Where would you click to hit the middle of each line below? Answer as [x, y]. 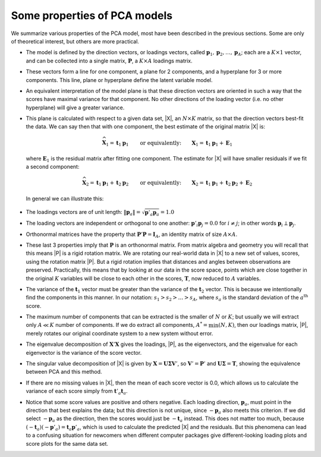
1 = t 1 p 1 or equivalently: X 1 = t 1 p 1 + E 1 [169, 144]
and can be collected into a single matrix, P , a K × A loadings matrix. [109, 61]
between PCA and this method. [64, 372]
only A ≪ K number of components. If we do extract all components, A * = [117, 325]
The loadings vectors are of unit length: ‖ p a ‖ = [83, 213]
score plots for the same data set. [67, 443]
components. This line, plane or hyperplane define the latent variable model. [119, 80]
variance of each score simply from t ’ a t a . [77, 392]
